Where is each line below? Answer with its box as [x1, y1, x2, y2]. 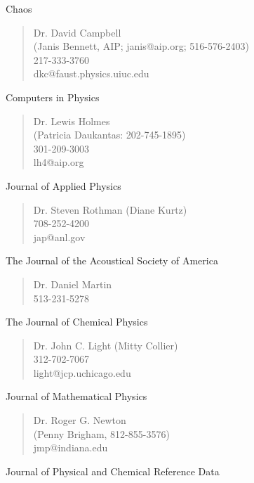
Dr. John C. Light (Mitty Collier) [33, 337, 178, 352]
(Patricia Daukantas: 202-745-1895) [33, 127, 186, 142]
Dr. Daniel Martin [33, 276, 112, 291]
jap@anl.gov [33, 229, 86, 244]
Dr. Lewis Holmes [33, 113, 110, 128]
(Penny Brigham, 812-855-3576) [33, 426, 170, 441]
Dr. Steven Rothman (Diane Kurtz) [33, 202, 187, 217]
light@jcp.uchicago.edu [33, 365, 131, 380]
